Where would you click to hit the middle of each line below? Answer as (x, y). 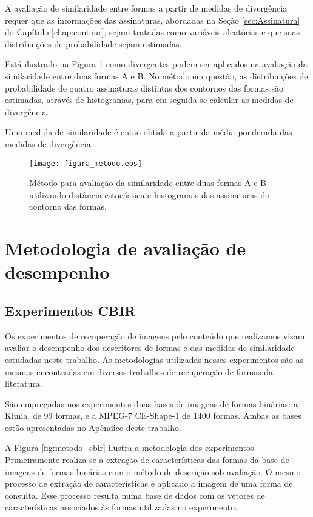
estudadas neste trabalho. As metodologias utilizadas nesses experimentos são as (154, 359)
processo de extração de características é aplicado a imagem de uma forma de (149, 483)
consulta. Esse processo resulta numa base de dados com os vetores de (135, 495)
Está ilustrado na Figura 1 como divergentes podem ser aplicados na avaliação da (156, 64)
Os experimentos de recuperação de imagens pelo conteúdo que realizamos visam (155, 335)
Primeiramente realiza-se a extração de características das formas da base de (147, 460)
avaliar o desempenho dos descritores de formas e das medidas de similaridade (150, 348)
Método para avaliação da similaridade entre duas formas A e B (148, 183)
